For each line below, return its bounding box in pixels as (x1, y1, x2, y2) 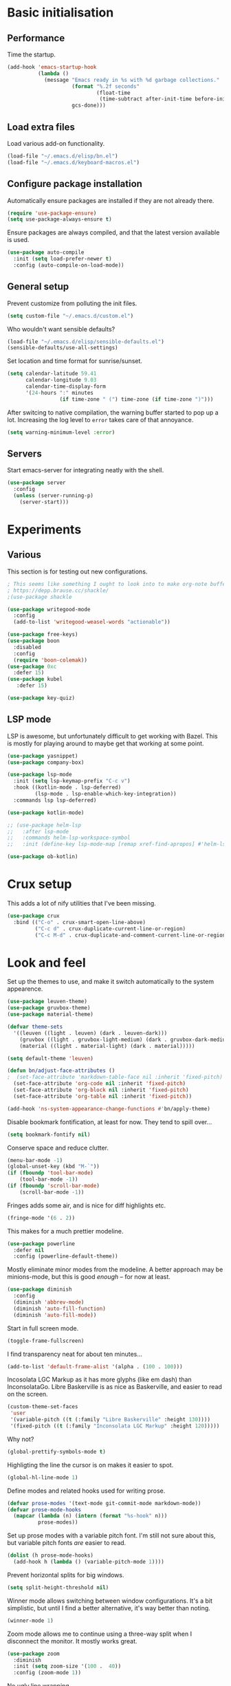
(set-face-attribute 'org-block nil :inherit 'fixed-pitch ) (13, 1086, 189, 1094)
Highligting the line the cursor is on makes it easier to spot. (7, 1460, 174, 1469)
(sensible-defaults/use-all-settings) (7, 344, 118, 351)
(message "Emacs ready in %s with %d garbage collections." (43, 76, 220, 83)
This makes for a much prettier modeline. (7, 1227, 124, 1235)
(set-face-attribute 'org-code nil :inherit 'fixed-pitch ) (13, 1080, 186, 1087)
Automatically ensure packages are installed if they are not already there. (7, 196, 214, 204)
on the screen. (7, 1390, 48, 1399)
